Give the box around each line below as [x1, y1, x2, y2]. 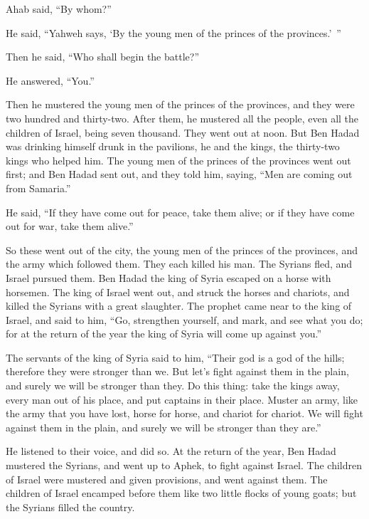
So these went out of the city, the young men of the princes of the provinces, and [6, 242, 358, 257]
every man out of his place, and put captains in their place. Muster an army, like [6, 392, 358, 407]
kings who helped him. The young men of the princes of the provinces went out [6, 152, 351, 167]
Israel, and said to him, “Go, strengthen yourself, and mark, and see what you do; [6, 312, 363, 327]
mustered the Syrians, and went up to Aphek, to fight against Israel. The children [6, 458, 362, 473]
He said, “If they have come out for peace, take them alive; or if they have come [6, 204, 355, 219]
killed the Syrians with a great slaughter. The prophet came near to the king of [6, 298, 352, 313]
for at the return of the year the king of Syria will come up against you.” [6, 326, 322, 341]
